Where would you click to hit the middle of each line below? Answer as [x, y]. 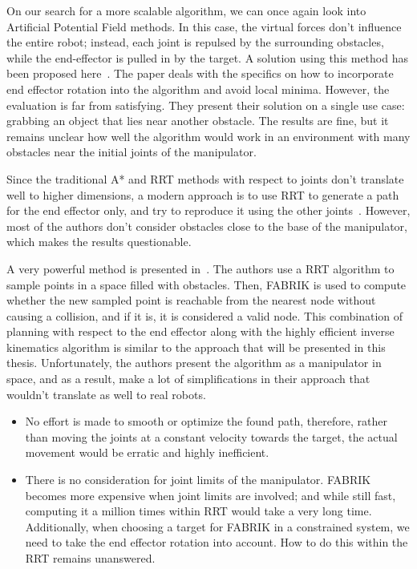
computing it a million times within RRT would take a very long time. [198, 511]
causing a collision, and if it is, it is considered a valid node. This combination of [205, 315]
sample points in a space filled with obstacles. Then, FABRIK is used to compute [206, 284]
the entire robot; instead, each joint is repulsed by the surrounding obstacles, [195, 42]
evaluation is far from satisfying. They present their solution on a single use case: [206, 105]
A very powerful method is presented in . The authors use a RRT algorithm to [200, 268]
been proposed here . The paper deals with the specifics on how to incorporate [200, 73]
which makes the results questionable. [99, 242]
